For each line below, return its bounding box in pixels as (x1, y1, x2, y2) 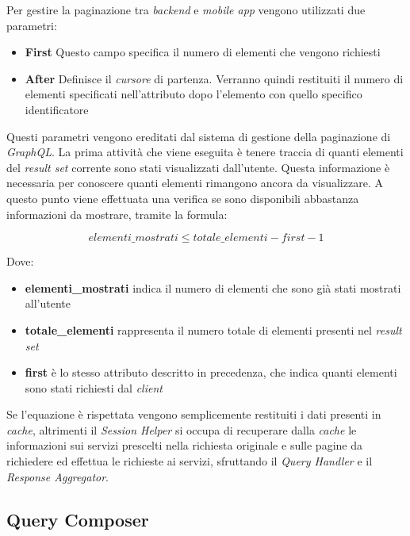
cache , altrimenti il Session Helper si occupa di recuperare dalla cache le (6, 421, 357, 438)
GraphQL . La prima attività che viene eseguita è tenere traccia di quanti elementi (6, 144, 404, 160)
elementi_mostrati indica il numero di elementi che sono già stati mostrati (25, 279, 401, 296)
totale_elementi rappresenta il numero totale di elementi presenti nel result (25, 321, 402, 338)
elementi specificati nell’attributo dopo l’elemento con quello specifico (25, 86, 362, 102)
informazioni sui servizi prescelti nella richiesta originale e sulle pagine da (6, 437, 362, 454)
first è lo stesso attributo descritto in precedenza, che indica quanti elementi (25, 364, 397, 381)
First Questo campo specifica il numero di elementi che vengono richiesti (25, 44, 381, 60)
